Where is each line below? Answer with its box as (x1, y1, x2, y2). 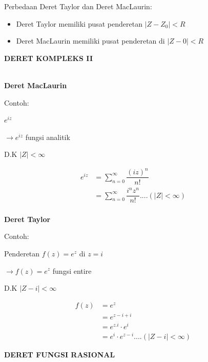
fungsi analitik (25, 131, 70, 142)
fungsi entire (52, 265, 92, 276)
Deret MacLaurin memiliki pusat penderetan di (16, 35, 165, 46)
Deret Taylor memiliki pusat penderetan (16, 18, 142, 29)
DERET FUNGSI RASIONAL (4, 349, 115, 360)
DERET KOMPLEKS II (4, 52, 93, 63)
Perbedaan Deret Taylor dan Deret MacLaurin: (4, 1, 152, 11)
